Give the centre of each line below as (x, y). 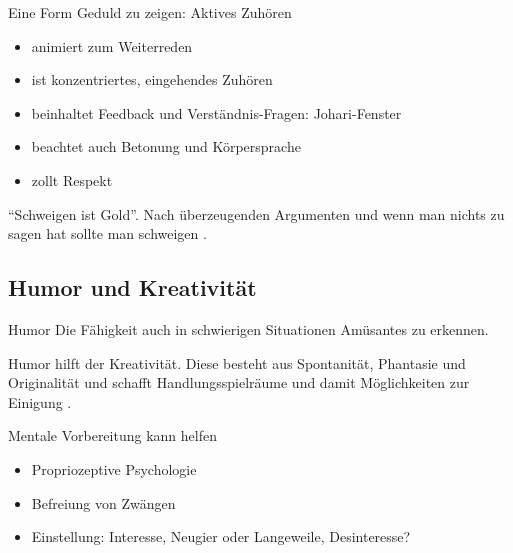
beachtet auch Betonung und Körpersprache (166, 146)
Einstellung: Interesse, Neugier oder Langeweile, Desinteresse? (221, 536)
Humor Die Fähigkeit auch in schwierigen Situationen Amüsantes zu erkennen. (248, 328)
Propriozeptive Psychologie (114, 468)
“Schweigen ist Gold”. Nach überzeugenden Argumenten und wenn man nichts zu (256, 213)
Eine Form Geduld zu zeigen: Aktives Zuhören (150, 12)
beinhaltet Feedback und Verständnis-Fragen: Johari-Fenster (216, 112)
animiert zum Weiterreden (112, 45)
